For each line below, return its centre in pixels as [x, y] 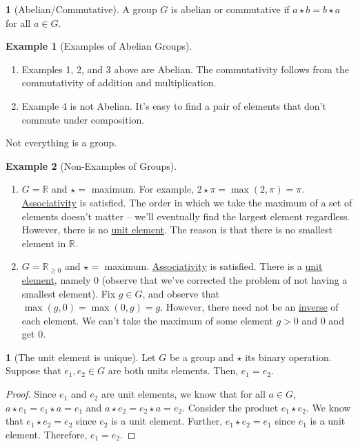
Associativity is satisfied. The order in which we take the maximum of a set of [187, 202]
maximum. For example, [143, 189]
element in [44, 243]
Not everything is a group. [61, 143]
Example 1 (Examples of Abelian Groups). [99, 46]
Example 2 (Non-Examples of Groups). [91, 165]
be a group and [201, 357]
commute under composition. [83, 119]
